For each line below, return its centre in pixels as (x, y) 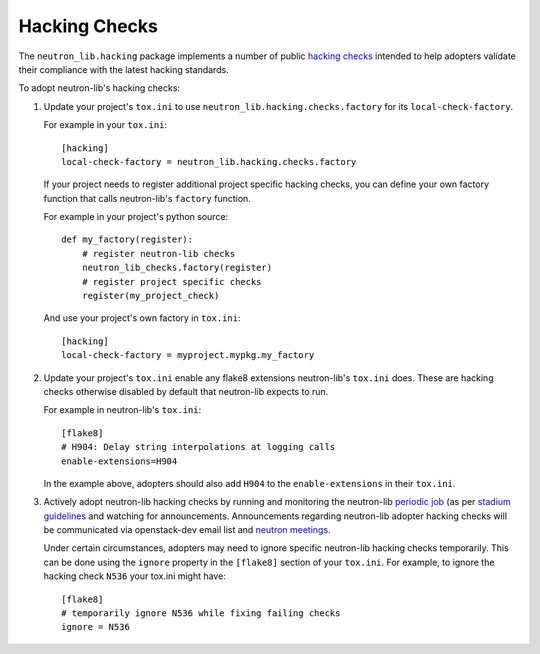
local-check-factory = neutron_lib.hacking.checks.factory (209, 161)
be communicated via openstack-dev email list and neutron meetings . (187, 530)
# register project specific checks (171, 281)
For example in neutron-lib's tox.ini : (122, 410)
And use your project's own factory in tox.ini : (142, 318)
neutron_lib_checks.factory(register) (177, 268)
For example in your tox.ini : (105, 125)
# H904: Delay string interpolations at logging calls (198, 447)
